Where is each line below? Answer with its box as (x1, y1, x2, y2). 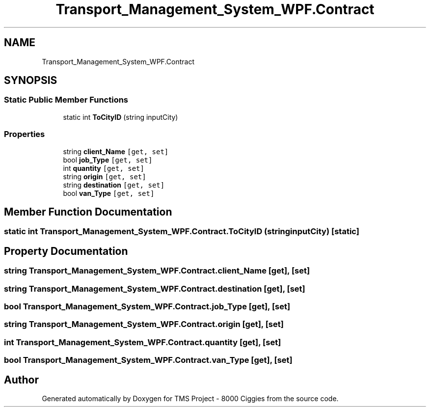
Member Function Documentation (4, 205, 172, 218)
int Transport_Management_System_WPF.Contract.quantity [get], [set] (4, 337, 281, 347)
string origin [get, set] (63, 172, 146, 181)
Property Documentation (4, 245, 128, 257)
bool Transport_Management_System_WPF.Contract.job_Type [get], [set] (4, 301, 291, 311)
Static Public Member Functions (4, 95, 129, 105)
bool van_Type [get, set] (63, 189, 155, 197)
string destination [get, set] (63, 180, 165, 189)
